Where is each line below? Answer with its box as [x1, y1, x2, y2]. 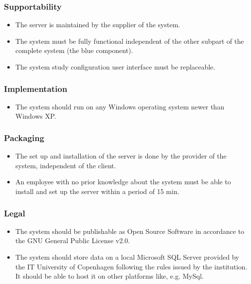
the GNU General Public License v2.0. [15, 235, 130, 246]
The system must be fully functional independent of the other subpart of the [15, 35, 244, 46]
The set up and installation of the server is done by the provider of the [15, 151, 227, 161]
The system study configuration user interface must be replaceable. [15, 62, 215, 71]
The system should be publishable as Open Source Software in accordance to [15, 226, 245, 236]
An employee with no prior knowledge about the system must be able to [15, 177, 231, 187]
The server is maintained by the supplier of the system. [15, 19, 180, 30]
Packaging [4, 131, 44, 143]
